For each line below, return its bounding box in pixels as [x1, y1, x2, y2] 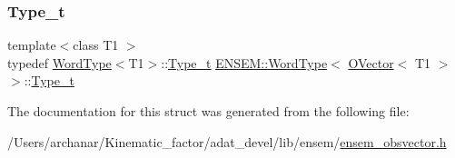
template [7, 35, 56, 54]
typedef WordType [7, 53, 112, 72]
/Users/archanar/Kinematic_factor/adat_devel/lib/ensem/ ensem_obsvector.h [7, 132, 447, 151]
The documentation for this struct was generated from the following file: [7, 102, 410, 120]
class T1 [73, 35, 119, 54]
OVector [348, 53, 394, 72]
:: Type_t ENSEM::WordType [161, 53, 328, 72]
